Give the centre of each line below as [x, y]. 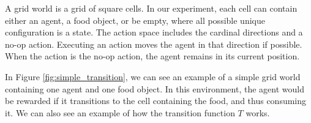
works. [258, 112]
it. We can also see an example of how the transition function [120, 112]
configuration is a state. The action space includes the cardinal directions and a [154, 32]
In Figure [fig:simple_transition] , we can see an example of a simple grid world [153, 76]
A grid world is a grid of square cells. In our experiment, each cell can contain [151, 8]
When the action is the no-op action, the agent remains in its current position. [152, 56]
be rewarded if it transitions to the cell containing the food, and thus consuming [156, 101]
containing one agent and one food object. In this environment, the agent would [155, 88]
